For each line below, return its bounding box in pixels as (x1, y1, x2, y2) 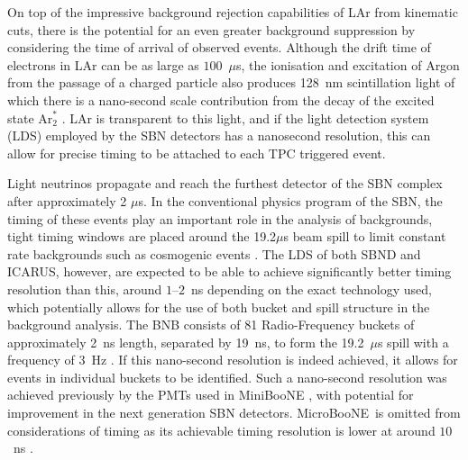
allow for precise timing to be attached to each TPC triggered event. (7, 143, 386, 162)
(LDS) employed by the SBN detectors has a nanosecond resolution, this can (7, 126, 431, 145)
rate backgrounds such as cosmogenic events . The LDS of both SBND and (7, 244, 421, 263)
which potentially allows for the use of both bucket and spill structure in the (7, 297, 430, 316)
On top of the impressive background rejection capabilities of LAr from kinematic (7, 3, 458, 21)
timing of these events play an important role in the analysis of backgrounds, (7, 209, 433, 228)
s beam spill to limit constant (283, 227, 446, 246)
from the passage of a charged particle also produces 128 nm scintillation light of (7, 73, 455, 92)
